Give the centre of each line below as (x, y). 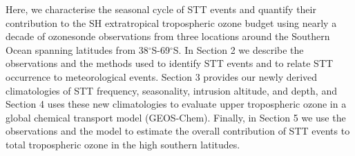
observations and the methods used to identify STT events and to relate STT (170, 63)
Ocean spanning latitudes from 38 (77, 49)
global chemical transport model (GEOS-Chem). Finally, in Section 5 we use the (176, 117)
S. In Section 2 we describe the (238, 49)
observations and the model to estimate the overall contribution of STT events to (178, 131)
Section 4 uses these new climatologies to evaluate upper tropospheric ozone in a (176, 104)
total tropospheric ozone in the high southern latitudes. (123, 144)
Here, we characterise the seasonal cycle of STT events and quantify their (161, 9)
